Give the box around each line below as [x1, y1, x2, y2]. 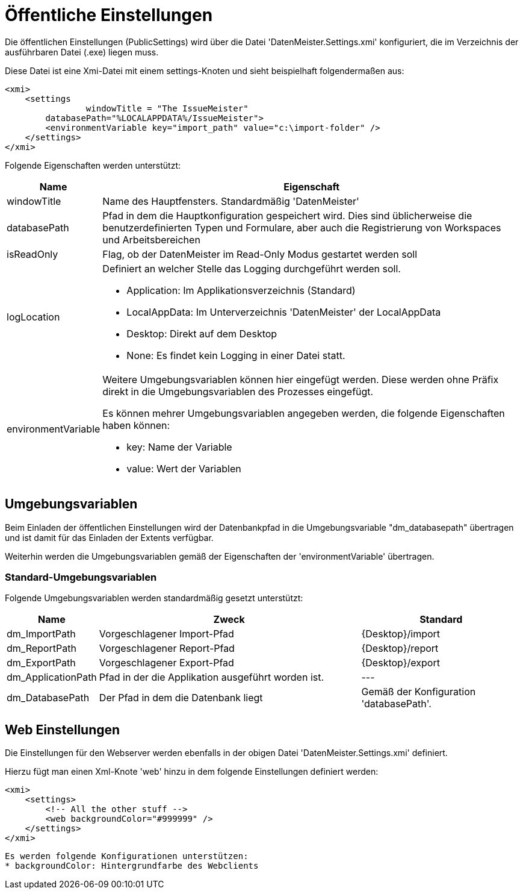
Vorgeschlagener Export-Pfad [99, 657, 234, 669]
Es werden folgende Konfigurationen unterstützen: [5, 851, 249, 861]
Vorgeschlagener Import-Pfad [99, 628, 234, 640]
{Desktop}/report [361, 642, 439, 655]
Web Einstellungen [5, 722, 120, 737]
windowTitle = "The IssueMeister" [85, 103, 249, 113]
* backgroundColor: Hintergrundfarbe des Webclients [5, 861, 259, 871]
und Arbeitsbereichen [102, 233, 200, 246]
